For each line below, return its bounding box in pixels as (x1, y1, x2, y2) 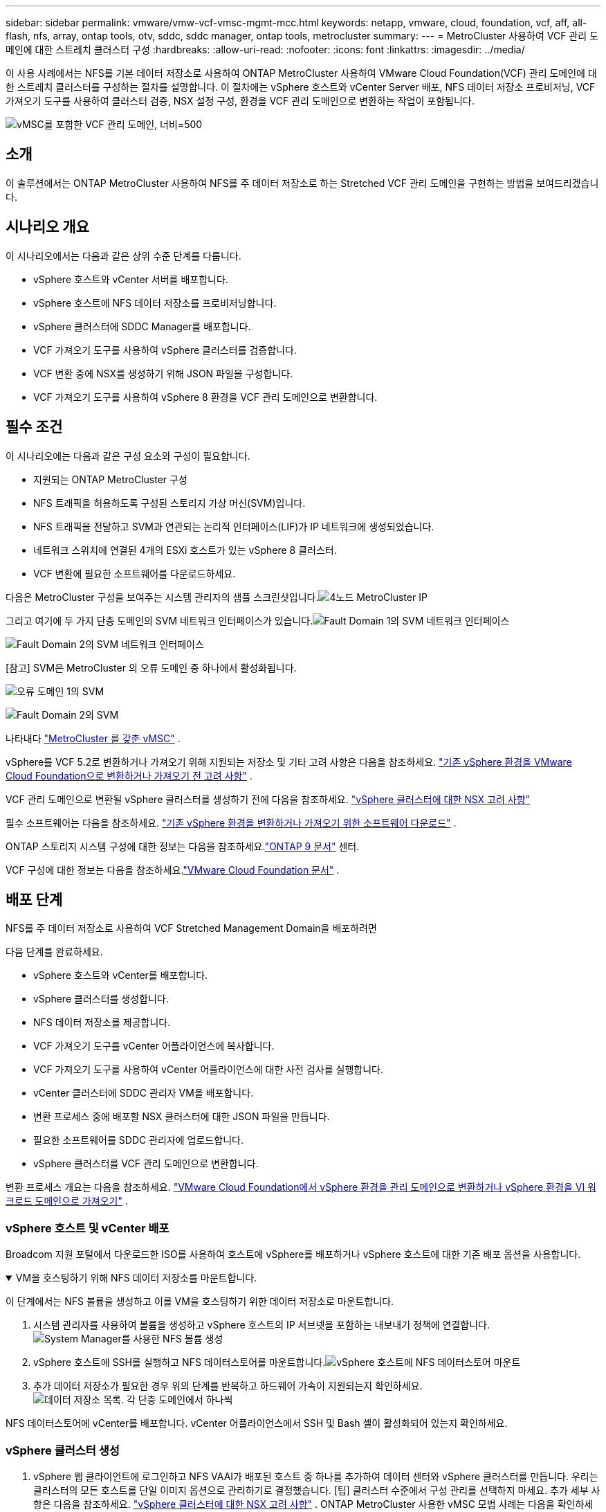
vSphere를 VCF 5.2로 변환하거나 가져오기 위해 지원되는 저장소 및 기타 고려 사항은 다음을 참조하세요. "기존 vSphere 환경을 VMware (6, 755, 572, 768)
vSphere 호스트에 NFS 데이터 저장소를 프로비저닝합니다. (33, 296, 277, 309)
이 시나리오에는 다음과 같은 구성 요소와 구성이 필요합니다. (6, 449, 250, 462)
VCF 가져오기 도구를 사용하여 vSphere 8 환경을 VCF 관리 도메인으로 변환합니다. (33, 390, 378, 403)
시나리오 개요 (6, 218, 89, 236)
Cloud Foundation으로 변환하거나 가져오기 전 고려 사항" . (6, 769, 252, 782)
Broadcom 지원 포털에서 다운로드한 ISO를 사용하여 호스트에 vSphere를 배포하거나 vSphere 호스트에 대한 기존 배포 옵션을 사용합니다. (6, 1248, 581, 1261)
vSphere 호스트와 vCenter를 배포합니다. (33, 969, 208, 982)
